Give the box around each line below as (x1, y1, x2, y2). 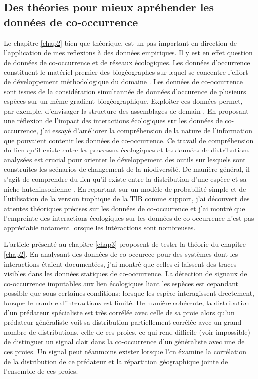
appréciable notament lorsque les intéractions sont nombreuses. (4, 222, 196, 232)
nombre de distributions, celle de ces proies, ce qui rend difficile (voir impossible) (4, 326, 250, 337)
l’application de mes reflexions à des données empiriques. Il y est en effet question (4, 47, 253, 58)
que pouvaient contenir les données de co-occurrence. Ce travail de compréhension (4, 135, 254, 145)
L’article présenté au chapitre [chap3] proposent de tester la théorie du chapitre (4, 239, 246, 249)
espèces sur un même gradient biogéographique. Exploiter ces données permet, (4, 96, 243, 106)
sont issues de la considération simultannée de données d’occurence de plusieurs (4, 86, 246, 96)
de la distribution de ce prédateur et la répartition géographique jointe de (4, 356, 228, 366)
